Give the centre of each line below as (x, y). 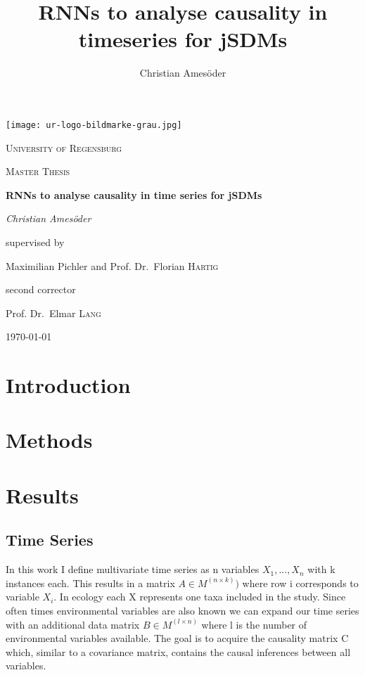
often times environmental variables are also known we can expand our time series (182, 611)
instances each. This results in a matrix (90, 583)
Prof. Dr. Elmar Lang (53, 313)
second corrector (41, 289)
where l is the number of (254, 624)
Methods (49, 440)
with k (321, 569)
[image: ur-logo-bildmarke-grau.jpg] (94, 125)
